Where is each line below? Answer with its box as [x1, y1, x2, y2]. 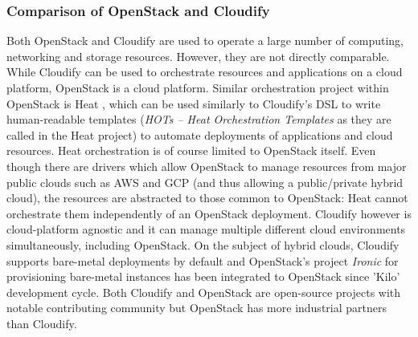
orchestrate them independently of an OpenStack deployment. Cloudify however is [6, 205, 412, 221]
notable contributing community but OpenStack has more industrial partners [6, 299, 387, 316]
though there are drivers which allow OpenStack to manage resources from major [6, 157, 407, 174]
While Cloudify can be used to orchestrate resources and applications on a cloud [6, 63, 403, 80]
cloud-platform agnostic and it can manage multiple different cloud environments [6, 221, 406, 238]
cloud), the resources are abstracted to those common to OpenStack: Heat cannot [6, 189, 408, 206]
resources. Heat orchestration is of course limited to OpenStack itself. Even [6, 142, 376, 159]
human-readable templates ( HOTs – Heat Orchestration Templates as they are [6, 111, 391, 128]
